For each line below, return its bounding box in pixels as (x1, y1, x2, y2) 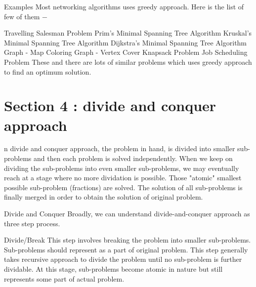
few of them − (4, 11, 47, 21)
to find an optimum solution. (4, 66, 91, 77)
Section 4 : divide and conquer (4, 95, 216, 116)
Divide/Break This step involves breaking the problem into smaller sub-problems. (4, 235, 251, 245)
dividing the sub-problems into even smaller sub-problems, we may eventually (4, 163, 239, 173)
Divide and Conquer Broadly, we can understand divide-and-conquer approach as (4, 208, 250, 219)
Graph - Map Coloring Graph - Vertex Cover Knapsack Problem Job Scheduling (4, 47, 248, 57)
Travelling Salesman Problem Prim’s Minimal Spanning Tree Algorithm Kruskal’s (4, 28, 252, 38)
